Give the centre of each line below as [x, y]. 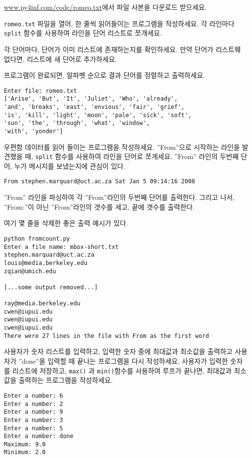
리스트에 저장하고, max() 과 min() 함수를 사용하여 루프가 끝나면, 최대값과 [122, 370]
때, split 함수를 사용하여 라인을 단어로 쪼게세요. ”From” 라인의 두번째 [132, 156]
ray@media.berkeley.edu [42, 304]
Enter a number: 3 [34, 420]
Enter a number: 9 [34, 412]
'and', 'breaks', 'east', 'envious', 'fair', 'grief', [94, 107]
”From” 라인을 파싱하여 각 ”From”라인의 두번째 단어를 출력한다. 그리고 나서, [119, 197]
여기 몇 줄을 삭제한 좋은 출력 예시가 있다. [66, 223]
